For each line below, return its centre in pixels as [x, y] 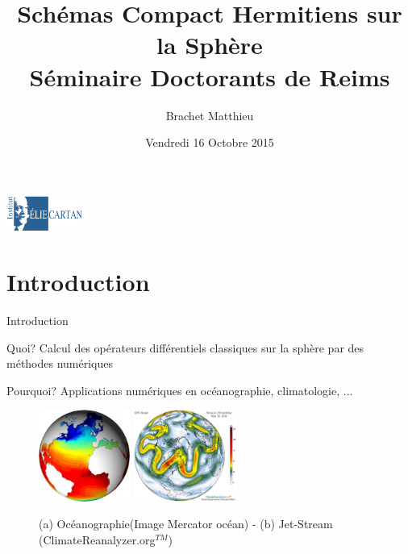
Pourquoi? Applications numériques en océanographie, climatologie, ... [180, 390]
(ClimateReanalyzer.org [97, 539]
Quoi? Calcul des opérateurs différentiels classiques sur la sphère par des [185, 347]
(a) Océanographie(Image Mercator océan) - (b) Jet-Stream [186, 524]
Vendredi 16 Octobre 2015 [210, 142]
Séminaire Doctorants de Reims [210, 76]
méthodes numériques [60, 363]
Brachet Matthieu [210, 115]
